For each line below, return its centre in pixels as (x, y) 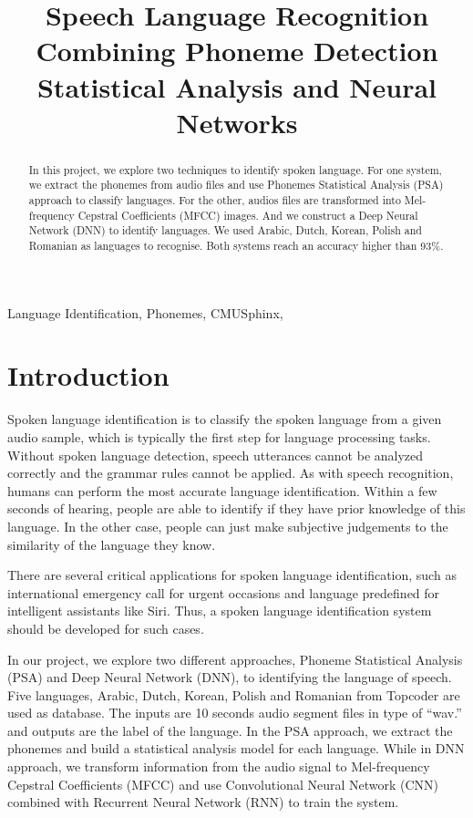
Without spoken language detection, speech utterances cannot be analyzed (216, 455)
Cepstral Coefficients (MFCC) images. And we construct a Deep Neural (248, 215)
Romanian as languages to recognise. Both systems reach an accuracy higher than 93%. (236, 246)
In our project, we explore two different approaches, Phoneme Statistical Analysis (235, 659)
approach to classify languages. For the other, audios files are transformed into (215, 200)
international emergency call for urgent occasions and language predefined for (224, 592)
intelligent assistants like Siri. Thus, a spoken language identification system (220, 611)
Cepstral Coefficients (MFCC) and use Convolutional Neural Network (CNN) (223, 784)
